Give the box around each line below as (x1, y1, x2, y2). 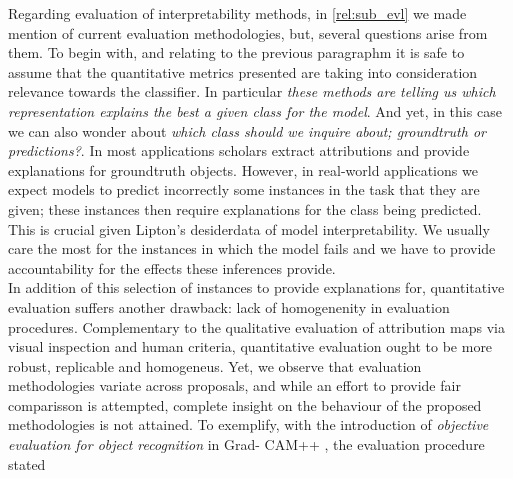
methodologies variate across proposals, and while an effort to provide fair (8, 375, 461, 396)
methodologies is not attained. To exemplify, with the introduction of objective (8, 414, 489, 435)
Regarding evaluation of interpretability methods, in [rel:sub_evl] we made (8, 3, 467, 23)
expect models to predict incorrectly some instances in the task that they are (8, 179, 480, 200)
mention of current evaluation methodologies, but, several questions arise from (8, 22, 488, 43)
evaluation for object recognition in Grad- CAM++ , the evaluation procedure (8, 434, 485, 455)
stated (8, 453, 46, 474)
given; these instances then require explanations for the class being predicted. (8, 198, 482, 219)
